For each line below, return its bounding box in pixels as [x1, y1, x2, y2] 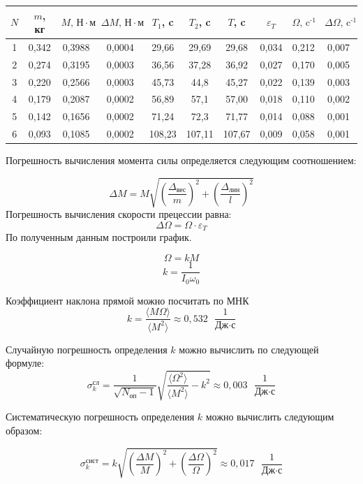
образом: [6, 423, 43, 437]
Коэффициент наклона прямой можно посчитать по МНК [6, 293, 249, 307]
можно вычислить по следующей [179, 342, 319, 356]
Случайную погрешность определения [6, 342, 168, 356]
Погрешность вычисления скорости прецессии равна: [6, 207, 232, 221]
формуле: [6, 355, 45, 370]
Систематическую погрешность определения [6, 409, 195, 424]
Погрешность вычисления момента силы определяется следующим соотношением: [6, 153, 357, 168]
